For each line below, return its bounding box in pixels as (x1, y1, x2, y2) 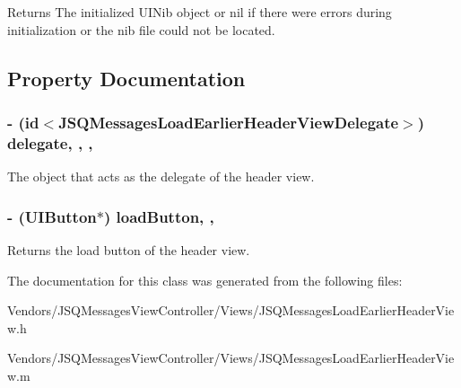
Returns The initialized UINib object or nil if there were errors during (7, 3, 392, 21)
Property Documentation (7, 64, 246, 92)
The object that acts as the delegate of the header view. (7, 167, 315, 186)
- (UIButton (7, 205, 97, 227)
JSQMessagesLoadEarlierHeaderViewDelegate (58, 110, 399, 133)
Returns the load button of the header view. (7, 240, 250, 259)
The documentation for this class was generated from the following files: (7, 270, 403, 289)
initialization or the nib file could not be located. (7, 20, 275, 39)
